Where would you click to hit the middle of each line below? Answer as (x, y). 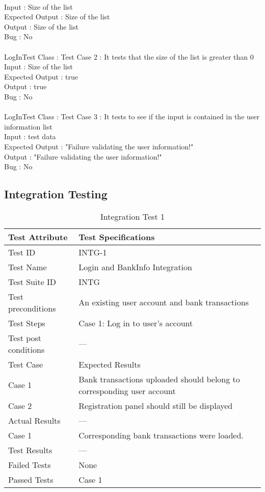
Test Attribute (38, 237)
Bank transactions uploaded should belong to (159, 379)
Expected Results (110, 364)
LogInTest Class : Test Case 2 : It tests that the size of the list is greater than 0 (129, 56)
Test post (25, 338)
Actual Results (34, 420)
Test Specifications (117, 237)
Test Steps (27, 323)
